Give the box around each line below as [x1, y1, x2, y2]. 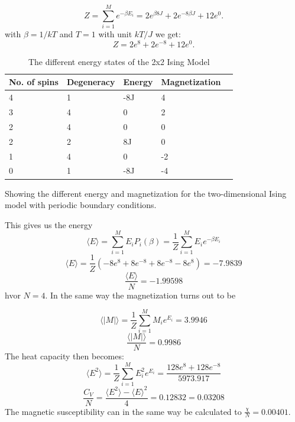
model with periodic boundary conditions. [5, 199, 157, 211]
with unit [98, 28, 132, 40]
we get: [155, 28, 181, 40]
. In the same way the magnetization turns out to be [45, 288, 236, 301]
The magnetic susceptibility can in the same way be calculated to [5, 405, 242, 417]
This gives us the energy [5, 218, 93, 231]
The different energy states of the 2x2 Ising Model [28, 55, 210, 67]
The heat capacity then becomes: [5, 350, 124, 362]
